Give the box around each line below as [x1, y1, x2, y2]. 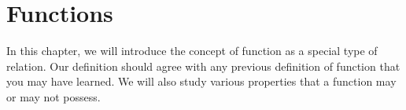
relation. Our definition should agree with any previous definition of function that [6, 57, 400, 74]
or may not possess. [6, 88, 101, 104]
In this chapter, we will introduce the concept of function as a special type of [6, 42, 378, 59]
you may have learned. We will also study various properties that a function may [6, 73, 397, 90]
